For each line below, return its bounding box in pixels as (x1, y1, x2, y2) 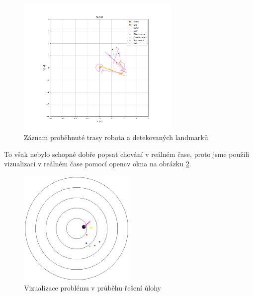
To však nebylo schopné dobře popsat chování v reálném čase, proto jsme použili (4, 148, 250, 159)
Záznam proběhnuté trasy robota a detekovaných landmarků (24, 132, 208, 142)
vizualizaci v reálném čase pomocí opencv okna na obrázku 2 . (4, 158, 191, 169)
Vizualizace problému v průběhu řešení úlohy (24, 283, 161, 293)
